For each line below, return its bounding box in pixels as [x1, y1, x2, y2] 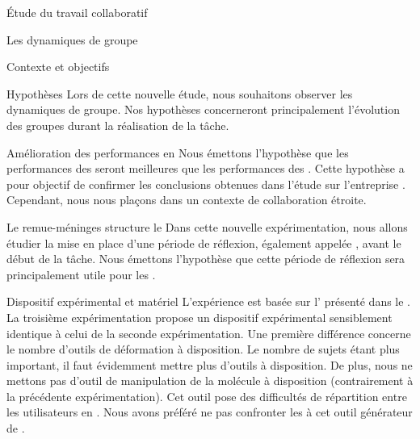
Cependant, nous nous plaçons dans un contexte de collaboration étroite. [6, 191, 367, 208]
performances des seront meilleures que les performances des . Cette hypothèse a [6, 160, 405, 177]
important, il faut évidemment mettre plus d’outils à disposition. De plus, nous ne [6, 356, 413, 373]
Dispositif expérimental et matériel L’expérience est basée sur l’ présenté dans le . [6, 293, 411, 310]
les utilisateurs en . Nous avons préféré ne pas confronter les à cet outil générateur [6, 403, 413, 420]
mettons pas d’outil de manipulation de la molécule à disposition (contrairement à [6, 372, 414, 389]
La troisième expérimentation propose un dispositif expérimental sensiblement [6, 308, 393, 325]
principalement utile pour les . [6, 265, 156, 282]
